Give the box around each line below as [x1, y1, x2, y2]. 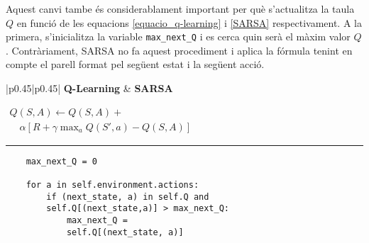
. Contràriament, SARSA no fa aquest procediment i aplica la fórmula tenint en [6, 43, 353, 57]
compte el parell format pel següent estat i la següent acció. [6, 57, 265, 72]
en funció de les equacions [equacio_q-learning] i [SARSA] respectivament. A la [16, 15, 362, 30]
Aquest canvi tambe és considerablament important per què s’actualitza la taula [6, 1, 355, 16]
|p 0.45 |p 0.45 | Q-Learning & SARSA [6, 81, 173, 96]
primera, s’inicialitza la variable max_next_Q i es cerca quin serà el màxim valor [6, 29, 351, 44]
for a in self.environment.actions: [26, 180, 199, 190]
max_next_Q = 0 [26, 156, 97, 166]
